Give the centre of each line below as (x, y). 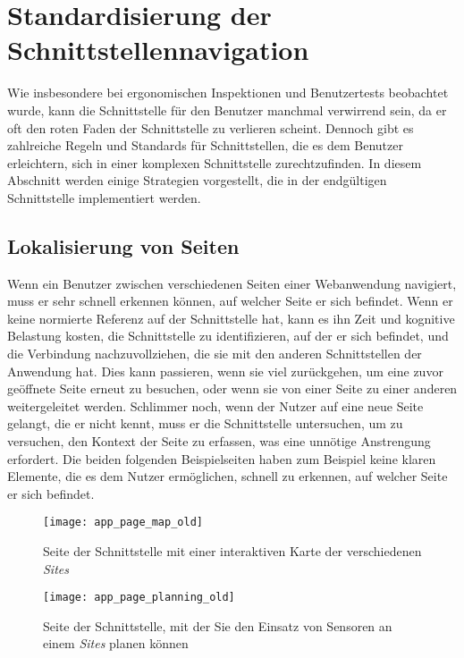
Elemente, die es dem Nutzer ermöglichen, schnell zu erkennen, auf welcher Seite (228, 476)
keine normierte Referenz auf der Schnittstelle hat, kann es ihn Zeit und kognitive (231, 318)
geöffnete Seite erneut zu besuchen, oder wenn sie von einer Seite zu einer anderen (232, 388)
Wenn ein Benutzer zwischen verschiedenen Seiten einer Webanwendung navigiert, (232, 283)
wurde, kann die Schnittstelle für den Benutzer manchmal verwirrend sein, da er (227, 110)
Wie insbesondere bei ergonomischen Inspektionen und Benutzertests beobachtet (228, 93)
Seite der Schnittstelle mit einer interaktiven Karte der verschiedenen (232, 551)
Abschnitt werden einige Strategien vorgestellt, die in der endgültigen (197, 180)
